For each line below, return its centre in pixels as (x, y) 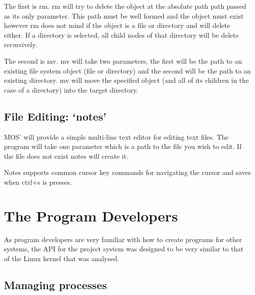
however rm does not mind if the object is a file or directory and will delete (117, 25)
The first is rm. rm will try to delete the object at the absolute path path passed (125, 6)
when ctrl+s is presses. (38, 182)
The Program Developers (91, 215)
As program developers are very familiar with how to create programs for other (123, 239)
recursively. (21, 44)
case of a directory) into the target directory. (71, 89)
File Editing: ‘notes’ (55, 116)
